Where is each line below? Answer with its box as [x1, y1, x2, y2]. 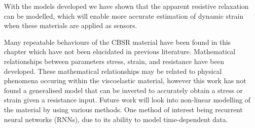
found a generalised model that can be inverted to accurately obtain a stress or [4, 85, 243, 95]
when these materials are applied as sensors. [4, 20, 137, 31]
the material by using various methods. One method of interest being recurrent [4, 104, 243, 114]
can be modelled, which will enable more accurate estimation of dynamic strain [4, 10, 244, 21]
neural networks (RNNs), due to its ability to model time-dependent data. [4, 114, 228, 124]
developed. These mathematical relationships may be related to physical [4, 65, 222, 76]
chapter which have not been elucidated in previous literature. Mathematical [4, 46, 236, 57]
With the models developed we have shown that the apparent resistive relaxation [4, 1, 249, 11]
